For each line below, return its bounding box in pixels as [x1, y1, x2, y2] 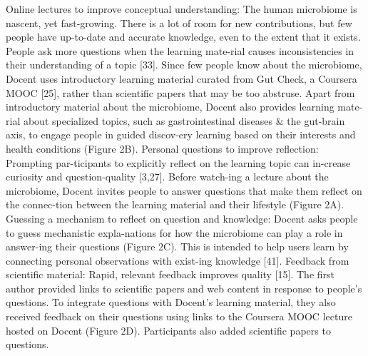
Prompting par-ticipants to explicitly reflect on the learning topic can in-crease [6, 155, 351, 170]
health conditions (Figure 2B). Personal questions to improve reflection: [6, 141, 319, 156]
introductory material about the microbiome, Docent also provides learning [6, 99, 334, 114]
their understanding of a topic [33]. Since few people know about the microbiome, [6, 57, 362, 72]
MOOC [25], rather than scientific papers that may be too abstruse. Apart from [6, 85, 355, 100]
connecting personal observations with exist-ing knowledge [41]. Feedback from [6, 253, 349, 268]
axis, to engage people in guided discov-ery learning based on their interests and [6, 127, 356, 142]
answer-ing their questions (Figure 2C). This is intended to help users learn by [6, 239, 349, 254]
